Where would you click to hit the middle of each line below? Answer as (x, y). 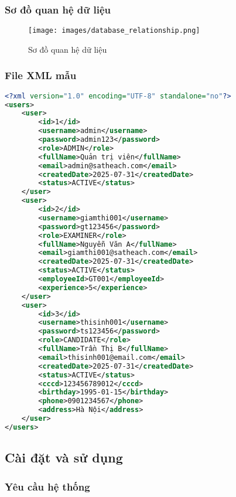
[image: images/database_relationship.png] (114, 31)
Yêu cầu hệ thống (47, 486)
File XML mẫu (41, 75)
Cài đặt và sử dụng (64, 457)
